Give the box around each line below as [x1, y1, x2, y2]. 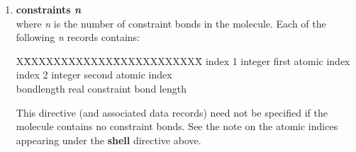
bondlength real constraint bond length [16, 81, 187, 95]
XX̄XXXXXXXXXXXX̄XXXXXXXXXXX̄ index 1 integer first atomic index [16, 53, 350, 68]
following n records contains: [16, 30, 140, 45]
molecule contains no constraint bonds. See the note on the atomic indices [16, 119, 338, 134]
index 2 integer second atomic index [16, 67, 172, 82]
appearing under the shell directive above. [16, 132, 201, 147]
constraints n [16, 2, 82, 16]
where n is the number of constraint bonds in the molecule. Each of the [16, 16, 326, 30]
